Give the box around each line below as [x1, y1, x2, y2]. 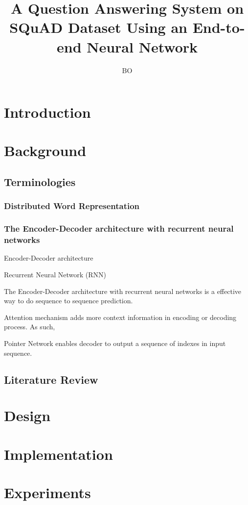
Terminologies [4, 174, 76, 189]
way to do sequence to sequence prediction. [4, 295, 133, 306]
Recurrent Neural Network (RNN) [4, 269, 106, 280]
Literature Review [4, 372, 98, 387]
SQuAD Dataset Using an [9, 17, 187, 37]
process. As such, [4, 321, 55, 332]
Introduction [4, 102, 91, 122]
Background [4, 140, 87, 160]
